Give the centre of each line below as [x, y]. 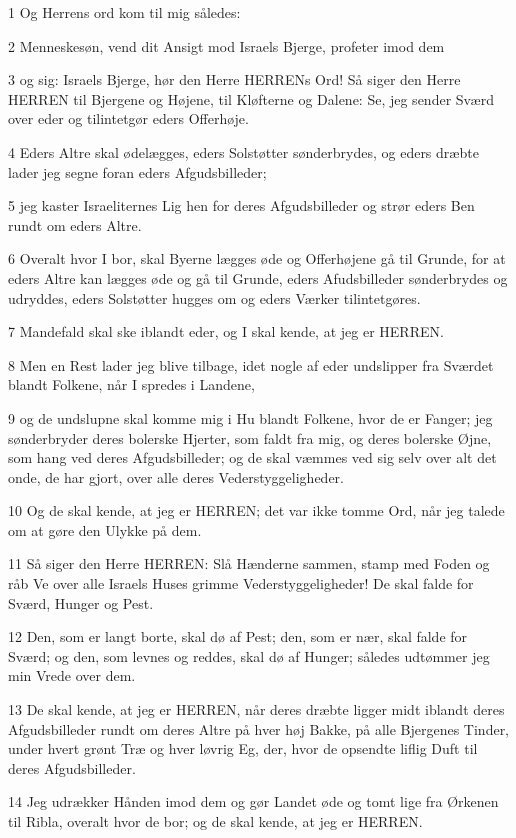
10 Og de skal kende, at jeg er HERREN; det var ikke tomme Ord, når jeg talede [256, 510]
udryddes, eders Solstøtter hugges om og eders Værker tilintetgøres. [214, 297]
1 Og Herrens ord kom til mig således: [124, 12]
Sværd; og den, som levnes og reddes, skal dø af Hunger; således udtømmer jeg [249, 655]
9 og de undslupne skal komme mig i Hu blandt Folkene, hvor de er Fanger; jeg [250, 417]
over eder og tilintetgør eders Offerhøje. [128, 118]
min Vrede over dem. [72, 675]
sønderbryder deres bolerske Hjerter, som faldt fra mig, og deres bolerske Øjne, [250, 437]
